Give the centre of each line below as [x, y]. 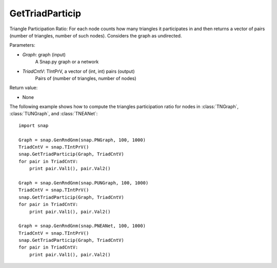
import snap [34, 125]
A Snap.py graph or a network [67, 62]
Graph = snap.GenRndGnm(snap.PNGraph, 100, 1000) [82, 140]
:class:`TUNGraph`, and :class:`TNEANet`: [54, 114]
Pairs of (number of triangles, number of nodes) [86, 78]
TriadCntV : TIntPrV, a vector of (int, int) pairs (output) [78, 71]
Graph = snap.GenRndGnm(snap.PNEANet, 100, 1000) [82, 226]
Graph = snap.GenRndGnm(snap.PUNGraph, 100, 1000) [84, 183]
